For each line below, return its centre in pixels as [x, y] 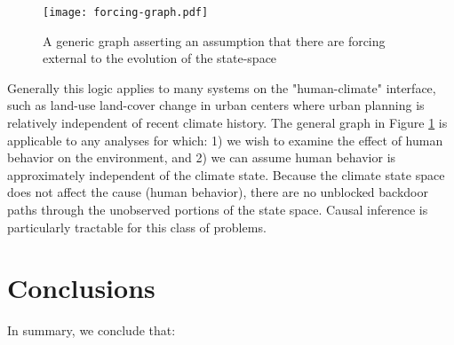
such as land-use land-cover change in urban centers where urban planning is [216, 105]
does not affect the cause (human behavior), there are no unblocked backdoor [218, 192]
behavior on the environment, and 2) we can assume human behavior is [202, 157]
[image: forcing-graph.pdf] [126, 12]
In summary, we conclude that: [92, 330]
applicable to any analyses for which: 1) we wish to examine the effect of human [225, 140]
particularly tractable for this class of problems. [137, 227]
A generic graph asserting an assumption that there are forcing [214, 40]
